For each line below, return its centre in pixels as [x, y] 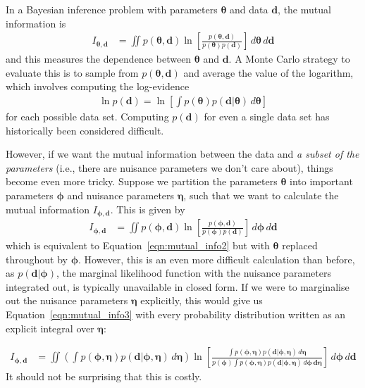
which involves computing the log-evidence [98, 86]
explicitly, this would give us [202, 300]
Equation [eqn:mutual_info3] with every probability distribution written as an [176, 314]
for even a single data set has [267, 117]
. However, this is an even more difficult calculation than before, [217, 259]
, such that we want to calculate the [261, 195]
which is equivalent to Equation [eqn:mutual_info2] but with [138, 245]
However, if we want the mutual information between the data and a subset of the [182, 154]
